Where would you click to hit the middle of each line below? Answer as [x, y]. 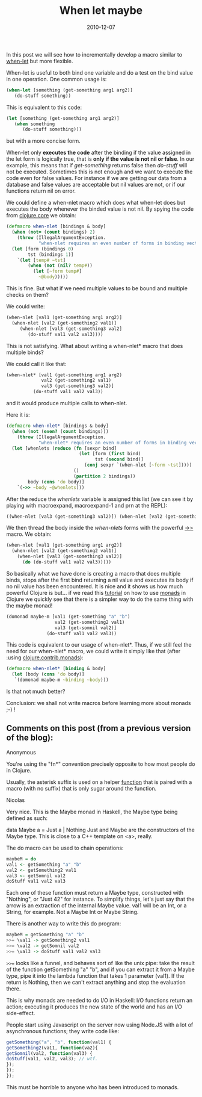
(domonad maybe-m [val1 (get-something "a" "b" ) [68, 617]
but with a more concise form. [44, 141]
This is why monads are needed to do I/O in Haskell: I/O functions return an [99, 1000]
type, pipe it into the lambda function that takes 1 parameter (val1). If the [95, 975]
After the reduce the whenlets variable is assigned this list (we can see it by [100, 499]
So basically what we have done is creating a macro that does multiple [93, 573]
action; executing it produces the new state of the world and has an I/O [94, 1007]
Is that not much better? [36, 691]
